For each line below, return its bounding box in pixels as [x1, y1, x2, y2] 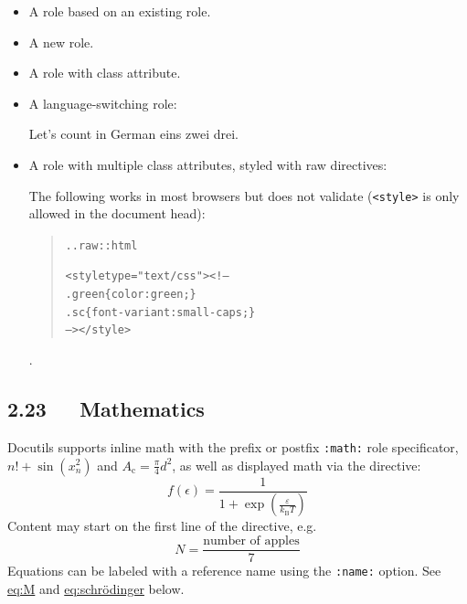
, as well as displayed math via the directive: [172, 455, 421, 474]
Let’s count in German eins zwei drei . [28, 124, 239, 143]
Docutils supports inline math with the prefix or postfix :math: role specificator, [7, 437, 459, 456]
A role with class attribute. [28, 63, 181, 82]
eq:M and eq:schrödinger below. [7, 578, 185, 598]
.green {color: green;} [65, 288, 196, 302]
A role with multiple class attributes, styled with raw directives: [28, 154, 387, 174]
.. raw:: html [65, 238, 138, 252]
